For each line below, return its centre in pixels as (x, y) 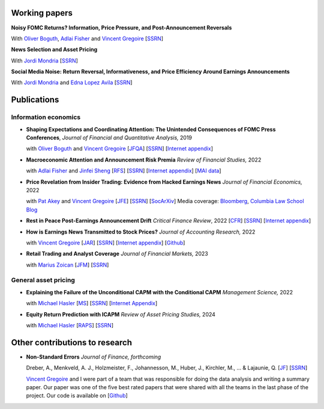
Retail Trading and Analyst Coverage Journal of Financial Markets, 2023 (117, 254)
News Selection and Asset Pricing (54, 50)
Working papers (42, 13)
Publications (35, 100)
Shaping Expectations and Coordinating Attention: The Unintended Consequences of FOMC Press (151, 129)
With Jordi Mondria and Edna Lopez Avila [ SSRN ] (72, 83)
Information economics (46, 117)
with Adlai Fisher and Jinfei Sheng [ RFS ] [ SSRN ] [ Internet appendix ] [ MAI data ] (124, 171)
